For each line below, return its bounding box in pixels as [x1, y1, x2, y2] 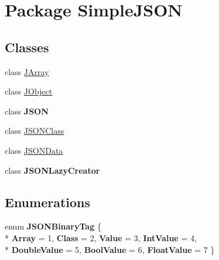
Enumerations [5, 193, 91, 211]
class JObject [5, 85, 53, 97]
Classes [5, 38, 49, 56]
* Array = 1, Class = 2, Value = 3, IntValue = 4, [5, 231, 197, 244]
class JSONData [5, 144, 63, 156]
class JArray [5, 65, 49, 77]
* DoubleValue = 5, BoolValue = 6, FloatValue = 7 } [5, 243, 215, 255]
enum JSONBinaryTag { [5, 220, 101, 232]
